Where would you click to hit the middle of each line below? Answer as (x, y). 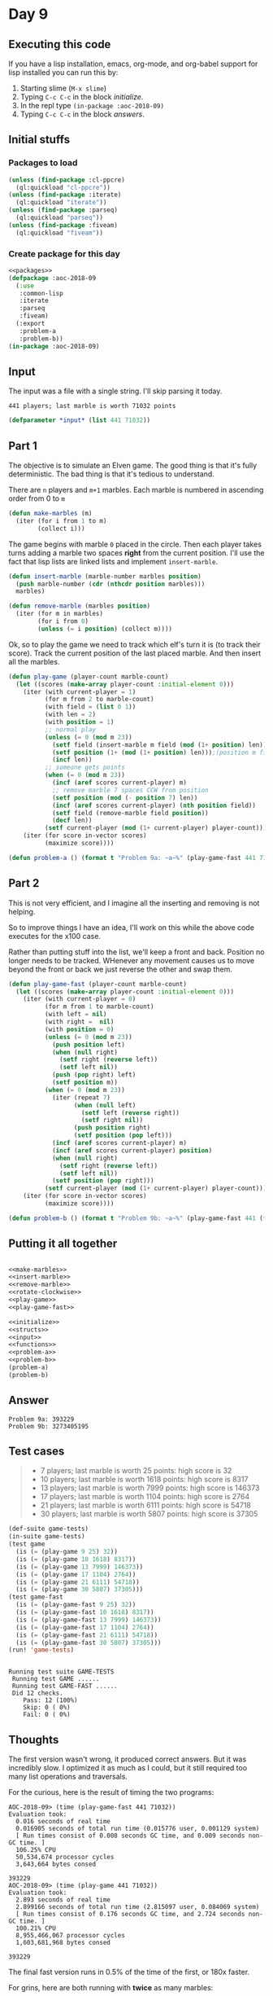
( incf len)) (72, 760)
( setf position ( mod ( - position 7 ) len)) (125, 798)
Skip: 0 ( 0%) (47, 1708)
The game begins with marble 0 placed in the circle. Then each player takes (135, 544)
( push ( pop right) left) (94, 1075)
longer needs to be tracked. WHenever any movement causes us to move (131, 960)
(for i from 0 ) (63, 621)
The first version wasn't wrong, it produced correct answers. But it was (128, 1759)
